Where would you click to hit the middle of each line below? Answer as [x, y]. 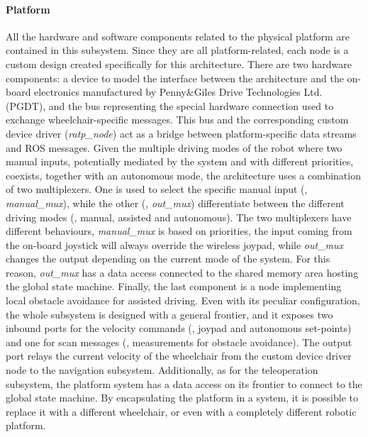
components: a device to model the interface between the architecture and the [175, 78]
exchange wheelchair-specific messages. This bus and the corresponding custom [177, 120]
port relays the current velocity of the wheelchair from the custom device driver [179, 356]
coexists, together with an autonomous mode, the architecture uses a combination [183, 175]
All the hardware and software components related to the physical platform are [178, 36]
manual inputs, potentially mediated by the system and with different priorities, [180, 161]
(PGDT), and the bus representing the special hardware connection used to [170, 105]
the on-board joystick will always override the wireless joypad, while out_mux [175, 244]
